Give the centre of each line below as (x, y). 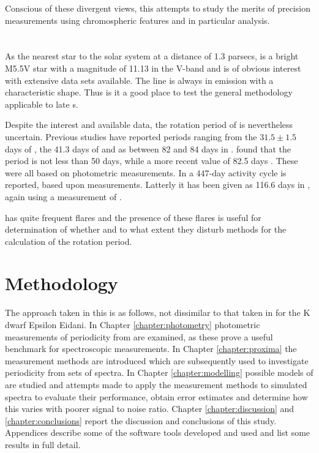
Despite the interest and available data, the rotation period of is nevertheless (149, 125)
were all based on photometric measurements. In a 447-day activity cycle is (146, 172)
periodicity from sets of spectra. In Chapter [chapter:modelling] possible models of (159, 373)
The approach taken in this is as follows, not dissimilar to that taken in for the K (158, 313)
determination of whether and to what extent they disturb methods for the (146, 229)
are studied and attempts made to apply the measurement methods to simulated (156, 384)
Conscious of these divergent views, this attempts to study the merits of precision (158, 8)
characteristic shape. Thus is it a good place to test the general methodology (149, 92)
